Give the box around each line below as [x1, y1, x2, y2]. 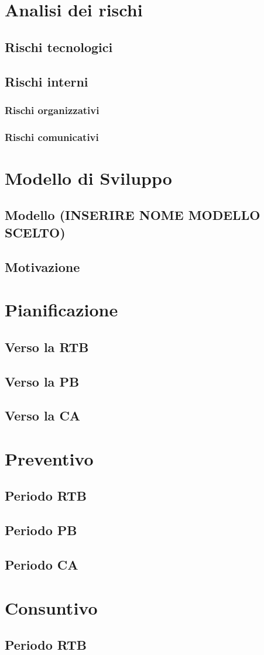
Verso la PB [5, 372, 80, 390]
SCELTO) [5, 223, 66, 241]
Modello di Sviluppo [5, 166, 172, 189]
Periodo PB [5, 521, 77, 539]
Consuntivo [5, 595, 98, 619]
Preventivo [5, 446, 94, 470]
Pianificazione [5, 298, 118, 322]
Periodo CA [5, 556, 78, 573]
